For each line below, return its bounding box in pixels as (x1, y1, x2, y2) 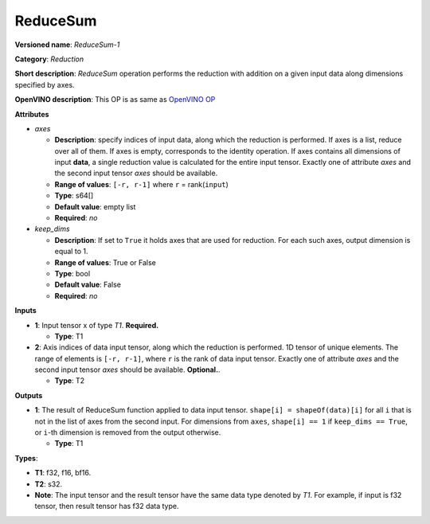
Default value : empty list (54, 201, 136, 211)
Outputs (14, 390, 43, 400)
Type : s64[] (54, 191, 94, 201)
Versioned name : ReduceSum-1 (14, 40, 120, 49)
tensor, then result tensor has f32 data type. (34, 502, 179, 511)
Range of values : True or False (54, 257, 157, 267)
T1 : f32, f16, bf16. (34, 468, 92, 478)
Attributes (14, 109, 49, 119)
